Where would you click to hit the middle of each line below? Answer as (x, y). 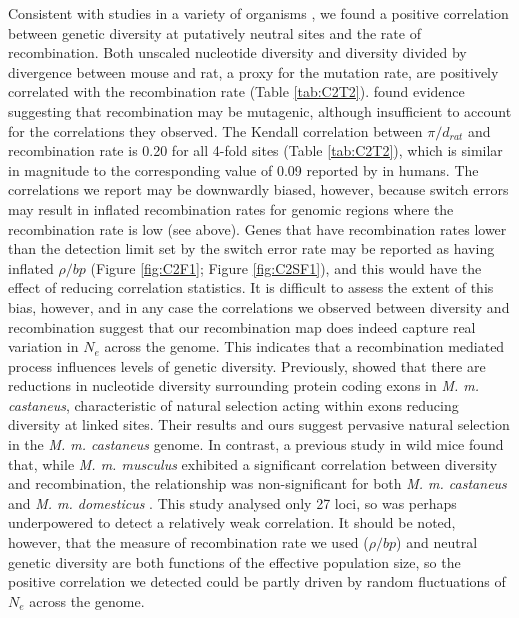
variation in (43, 346)
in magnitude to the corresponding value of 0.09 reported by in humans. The (243, 169)
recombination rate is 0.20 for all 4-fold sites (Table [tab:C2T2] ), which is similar (255, 150)
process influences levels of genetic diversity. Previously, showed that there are (247, 365)
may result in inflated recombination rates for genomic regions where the (231, 208)
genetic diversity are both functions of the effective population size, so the (234, 561)
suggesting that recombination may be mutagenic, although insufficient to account (260, 110)
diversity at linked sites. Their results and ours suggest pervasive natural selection (259, 424)
